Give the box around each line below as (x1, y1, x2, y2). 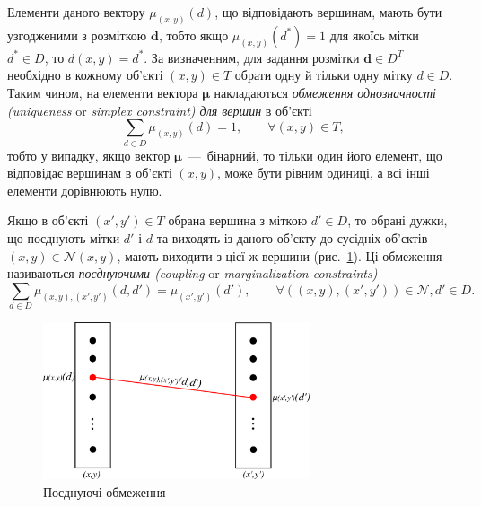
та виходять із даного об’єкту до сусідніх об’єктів (156, 228, 428, 247)
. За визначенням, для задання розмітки (144, 48, 360, 66)
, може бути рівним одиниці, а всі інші (217, 163, 430, 182)
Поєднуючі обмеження (43, 482, 166, 501)
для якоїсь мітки (329, 25, 419, 44)
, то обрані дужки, (347, 211, 448, 230)
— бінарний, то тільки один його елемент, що (188, 145, 442, 164)
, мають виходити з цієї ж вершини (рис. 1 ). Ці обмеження (117, 246, 442, 265)
